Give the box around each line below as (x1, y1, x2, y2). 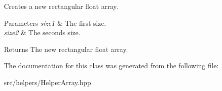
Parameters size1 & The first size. (4, 17, 106, 28)
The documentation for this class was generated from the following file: (4, 60, 219, 71)
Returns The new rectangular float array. (4, 44, 128, 54)
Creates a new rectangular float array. (4, 1, 118, 11)
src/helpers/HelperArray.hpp (4, 77, 91, 87)
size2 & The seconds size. (4, 27, 80, 38)
